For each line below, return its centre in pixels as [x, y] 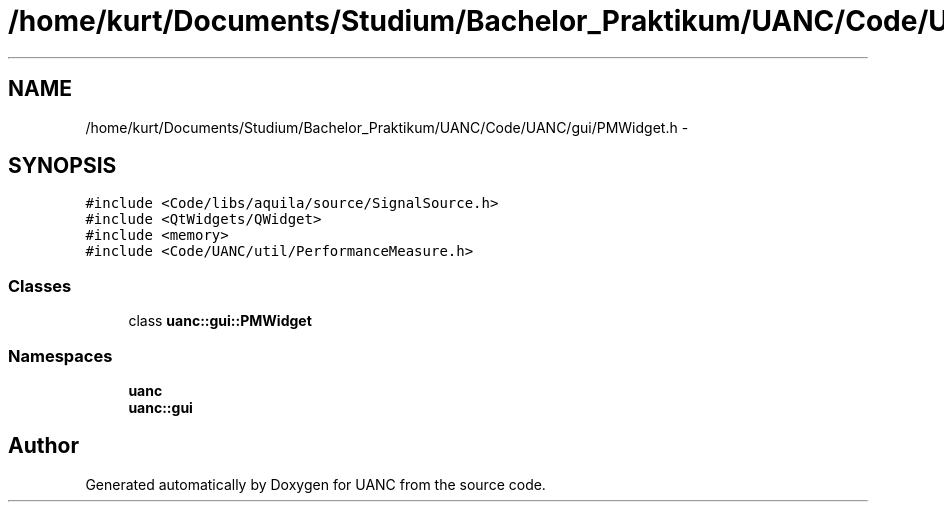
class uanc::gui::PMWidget [220, 321]
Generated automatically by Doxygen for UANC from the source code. [315, 484]
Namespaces [60, 355]
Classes [40, 285]
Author [43, 446]
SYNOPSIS [62, 166]
